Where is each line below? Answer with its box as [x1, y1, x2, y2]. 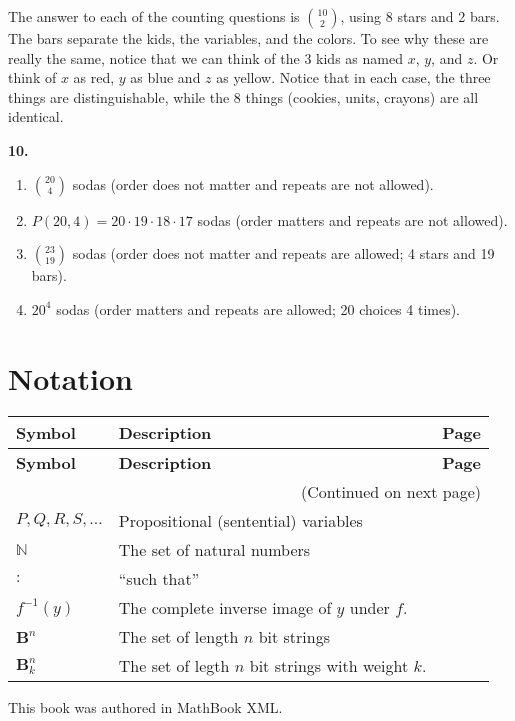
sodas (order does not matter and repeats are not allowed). [72, 173, 434, 194]
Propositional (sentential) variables [118, 509, 363, 533]
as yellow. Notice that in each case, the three [216, 67, 491, 88]
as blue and [130, 67, 201, 88]
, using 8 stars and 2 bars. [340, 6, 500, 26]
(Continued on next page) [300, 480, 481, 504]
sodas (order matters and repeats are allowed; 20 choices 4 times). [56, 298, 461, 319]
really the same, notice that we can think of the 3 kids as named [8, 47, 403, 68]
